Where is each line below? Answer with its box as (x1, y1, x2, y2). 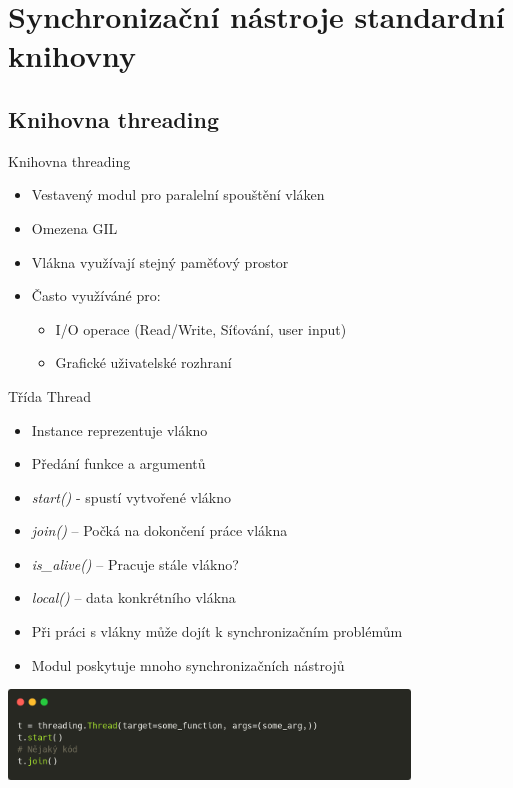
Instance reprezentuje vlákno (31, 419, 208, 440)
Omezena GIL (31, 217, 118, 238)
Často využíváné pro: (31, 285, 161, 306)
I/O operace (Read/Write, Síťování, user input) (55, 318, 347, 339)
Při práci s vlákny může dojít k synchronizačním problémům (31, 621, 403, 642)
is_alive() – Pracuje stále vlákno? (31, 553, 239, 574)
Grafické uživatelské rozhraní (55, 352, 232, 373)
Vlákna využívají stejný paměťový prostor (31, 251, 289, 272)
